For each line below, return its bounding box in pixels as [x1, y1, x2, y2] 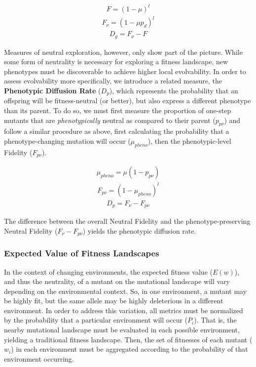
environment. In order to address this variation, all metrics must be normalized [4, 305, 243, 315]
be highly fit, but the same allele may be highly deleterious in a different [4, 295, 223, 306]
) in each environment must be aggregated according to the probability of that [11, 344, 248, 354]
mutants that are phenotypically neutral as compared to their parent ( [4, 115, 216, 125]
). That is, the [194, 315, 237, 325]
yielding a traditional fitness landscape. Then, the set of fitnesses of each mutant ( [4, 334, 253, 344]
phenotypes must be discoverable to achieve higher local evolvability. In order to [4, 66, 246, 76]
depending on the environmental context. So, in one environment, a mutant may [4, 285, 247, 296]
